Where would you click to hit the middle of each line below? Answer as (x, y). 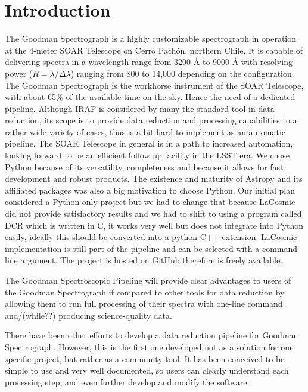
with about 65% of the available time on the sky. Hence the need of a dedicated (150, 97)
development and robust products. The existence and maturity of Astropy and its (154, 178)
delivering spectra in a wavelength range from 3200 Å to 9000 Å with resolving (149, 62)
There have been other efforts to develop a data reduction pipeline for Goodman (152, 335)
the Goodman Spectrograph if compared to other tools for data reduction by (145, 292)
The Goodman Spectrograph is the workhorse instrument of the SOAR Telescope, (154, 85)
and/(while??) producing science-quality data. (88, 315)
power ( (19, 73)
